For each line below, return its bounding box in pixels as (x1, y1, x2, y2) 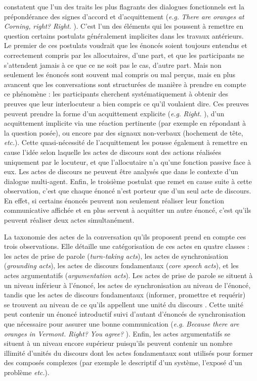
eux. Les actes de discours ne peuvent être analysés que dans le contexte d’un (4, 166, 239, 177)
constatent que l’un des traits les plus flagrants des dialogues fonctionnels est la (4, 1, 245, 11)
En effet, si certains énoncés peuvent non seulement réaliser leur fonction (4, 195, 224, 205)
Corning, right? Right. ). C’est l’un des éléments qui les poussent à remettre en (4, 21, 244, 31)
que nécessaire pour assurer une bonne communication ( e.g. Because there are (4, 319, 239, 329)
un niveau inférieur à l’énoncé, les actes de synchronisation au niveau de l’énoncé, (4, 280, 251, 290)
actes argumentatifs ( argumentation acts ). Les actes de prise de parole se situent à (4, 270, 253, 281)
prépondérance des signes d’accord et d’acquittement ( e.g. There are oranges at (4, 11, 244, 21)
